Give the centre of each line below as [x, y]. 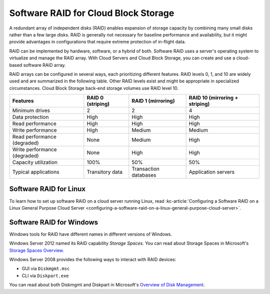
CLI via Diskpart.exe [45, 276]
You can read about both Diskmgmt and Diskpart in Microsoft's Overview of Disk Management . [107, 285]
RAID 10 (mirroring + [213, 98]
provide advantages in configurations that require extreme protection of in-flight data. [97, 42]
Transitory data [104, 172]
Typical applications [36, 172]
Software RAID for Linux [47, 189]
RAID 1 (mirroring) [153, 101]
